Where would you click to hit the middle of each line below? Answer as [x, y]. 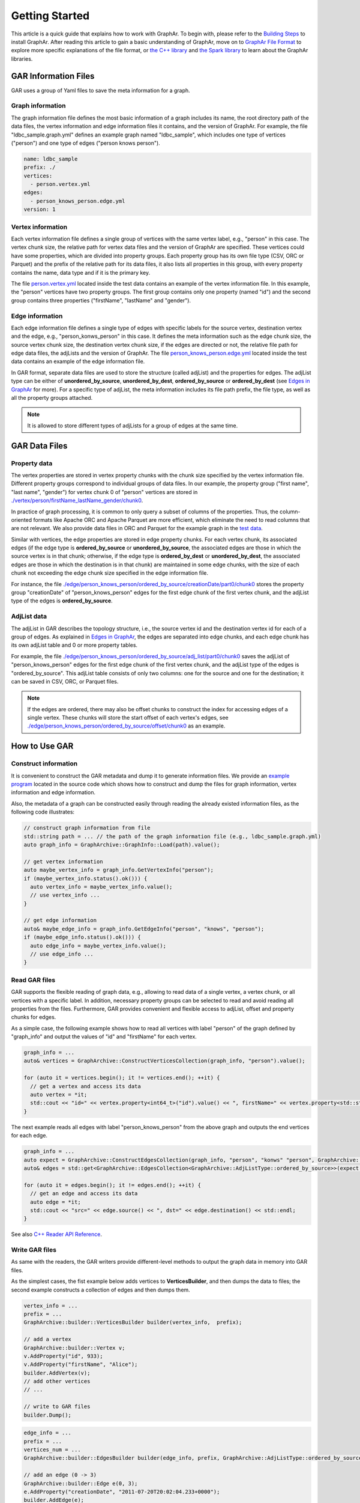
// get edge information [60, 920]
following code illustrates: [43, 812]
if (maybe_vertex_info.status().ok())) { [85, 878]
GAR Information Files [53, 76]
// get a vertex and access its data [85, 1086]
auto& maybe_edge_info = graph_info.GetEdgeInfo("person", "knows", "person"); [144, 929]
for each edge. [29, 1136]
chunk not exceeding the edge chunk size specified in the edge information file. [110, 573]
